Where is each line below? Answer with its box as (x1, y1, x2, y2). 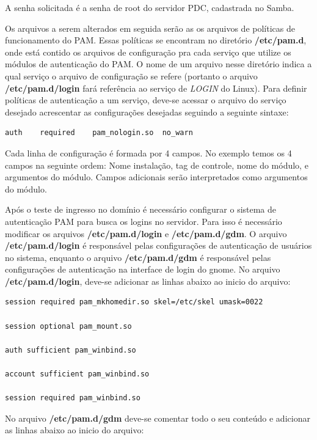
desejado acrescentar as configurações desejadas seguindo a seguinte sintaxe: (5, 105, 289, 118)
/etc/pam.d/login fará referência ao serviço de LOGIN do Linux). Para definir (5, 81, 307, 94)
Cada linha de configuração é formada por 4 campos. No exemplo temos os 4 (5, 146, 292, 159)
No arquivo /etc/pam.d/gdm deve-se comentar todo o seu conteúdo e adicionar (5, 411, 310, 424)
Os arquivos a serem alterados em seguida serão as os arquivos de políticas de (5, 21, 295, 34)
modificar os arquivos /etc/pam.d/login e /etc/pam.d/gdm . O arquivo (5, 227, 287, 240)
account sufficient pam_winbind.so (5, 370, 150, 379)
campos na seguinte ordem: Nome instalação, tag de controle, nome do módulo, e (5, 158, 308, 171)
